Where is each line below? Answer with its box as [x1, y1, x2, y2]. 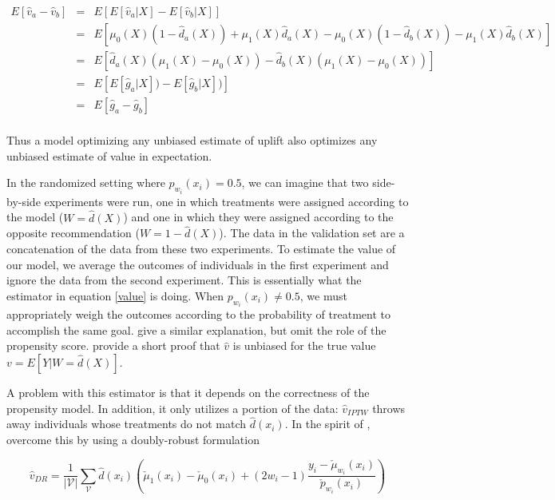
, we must [299, 287, 347, 304]
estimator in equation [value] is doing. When [6, 287, 224, 304]
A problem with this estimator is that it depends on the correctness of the [6, 384, 370, 401]
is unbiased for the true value [232, 337, 376, 354]
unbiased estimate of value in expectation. [6, 147, 212, 164]
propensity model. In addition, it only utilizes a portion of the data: [6, 399, 339, 416]
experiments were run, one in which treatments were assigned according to [44, 192, 409, 209]
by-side [6, 192, 41, 209]
